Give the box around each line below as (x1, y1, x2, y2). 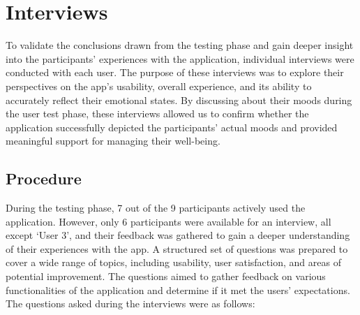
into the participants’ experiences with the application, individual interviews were (6, 51, 354, 66)
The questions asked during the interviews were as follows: (6, 296, 255, 311)
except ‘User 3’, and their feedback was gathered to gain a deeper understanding (6, 228, 350, 242)
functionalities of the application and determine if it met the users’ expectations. (6, 282, 350, 297)
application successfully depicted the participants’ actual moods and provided (6, 119, 338, 134)
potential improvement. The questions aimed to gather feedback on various (6, 269, 326, 284)
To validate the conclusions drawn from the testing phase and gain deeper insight (6, 38, 354, 52)
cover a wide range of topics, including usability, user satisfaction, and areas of (6, 255, 341, 270)
